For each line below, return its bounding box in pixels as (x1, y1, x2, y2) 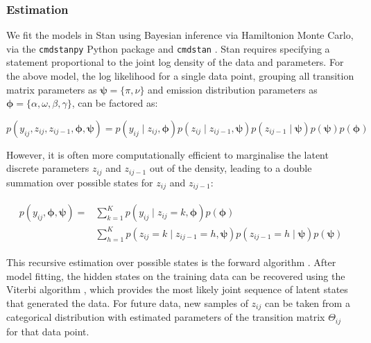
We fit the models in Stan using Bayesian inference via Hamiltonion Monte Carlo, (6, 28, 354, 42)
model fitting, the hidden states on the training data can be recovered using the (6, 268, 345, 283)
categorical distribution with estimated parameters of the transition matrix (6, 310, 325, 324)
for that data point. (6, 324, 89, 338)
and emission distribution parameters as (148, 82, 318, 96)
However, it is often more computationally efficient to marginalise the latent (6, 147, 329, 161)
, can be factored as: (71, 96, 158, 110)
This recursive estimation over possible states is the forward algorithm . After (6, 254, 336, 269)
